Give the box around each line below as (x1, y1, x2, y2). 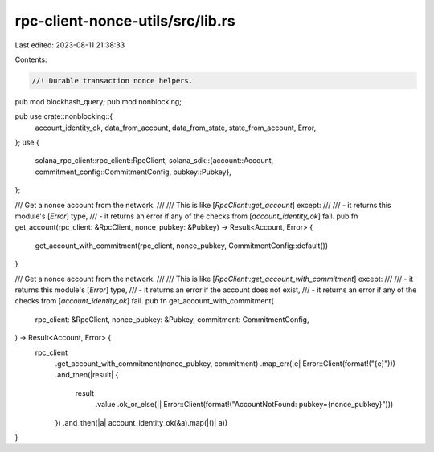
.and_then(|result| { (55, 370, 119, 380)
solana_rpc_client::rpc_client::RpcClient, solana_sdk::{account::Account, (35, 156, 274, 165)
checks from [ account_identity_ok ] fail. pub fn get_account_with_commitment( (14, 296, 275, 306)
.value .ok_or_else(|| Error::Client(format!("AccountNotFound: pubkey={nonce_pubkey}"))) (95, 400, 394, 409)
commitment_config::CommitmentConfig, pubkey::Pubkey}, (35, 167, 232, 177)
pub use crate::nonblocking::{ (14, 112, 113, 121)
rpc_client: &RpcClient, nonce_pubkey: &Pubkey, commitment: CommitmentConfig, (35, 314, 309, 324)
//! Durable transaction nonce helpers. (31, 76, 193, 85)
